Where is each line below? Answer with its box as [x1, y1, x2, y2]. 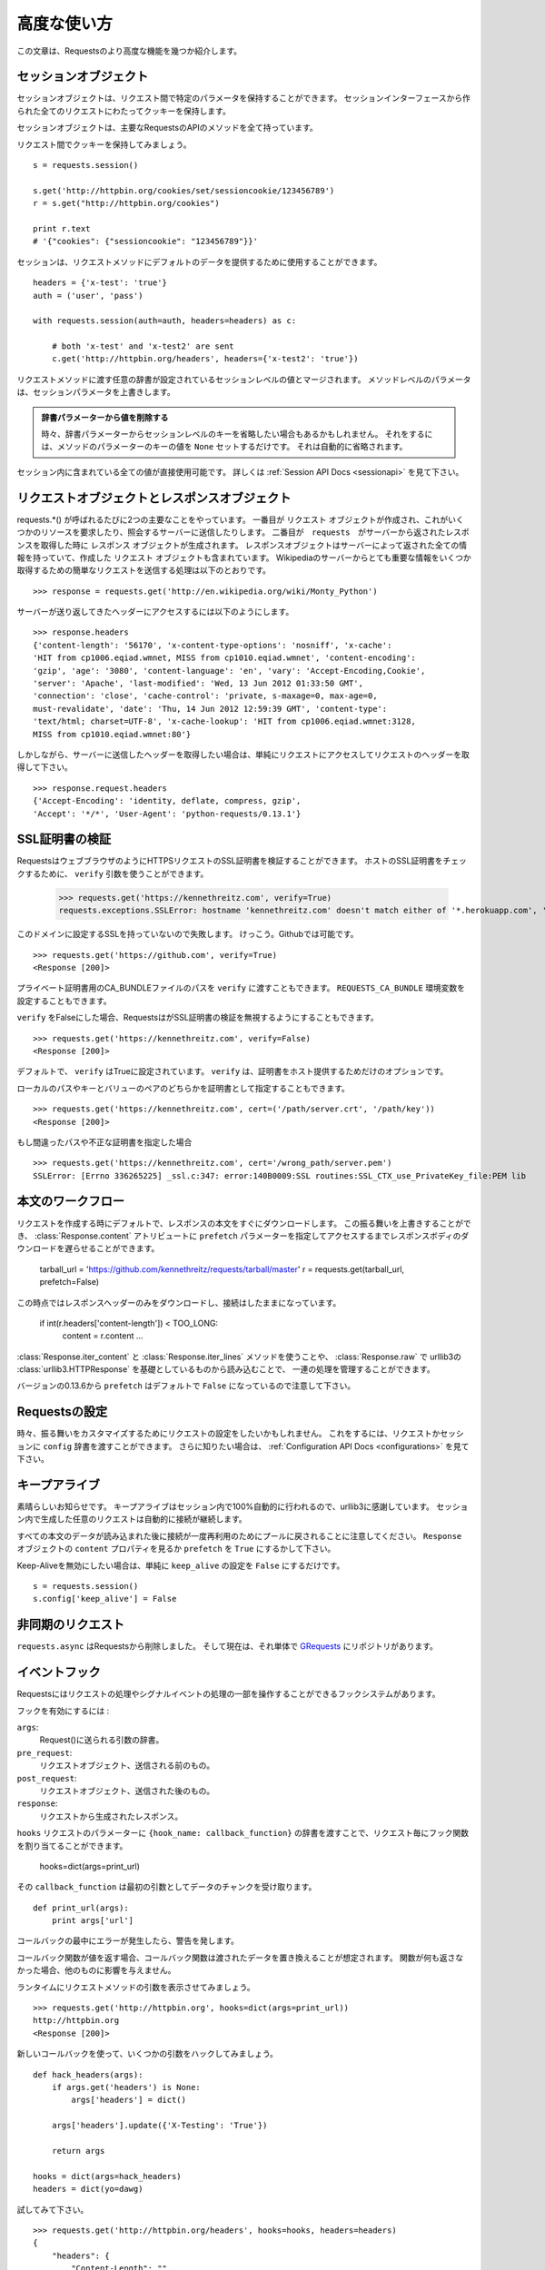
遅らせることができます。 [64, 1243, 160, 1254]
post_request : [16, 1772, 77, 1783]
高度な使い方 [16, 14, 114, 34]
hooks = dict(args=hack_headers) [33, 2171, 182, 2181]
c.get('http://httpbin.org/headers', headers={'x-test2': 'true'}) [51, 354, 359, 364]
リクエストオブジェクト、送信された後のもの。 [39, 1785, 215, 1796]
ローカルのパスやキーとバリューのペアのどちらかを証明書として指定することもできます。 [16, 1082, 350, 1093]
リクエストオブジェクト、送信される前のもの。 [39, 1760, 215, 1771]
